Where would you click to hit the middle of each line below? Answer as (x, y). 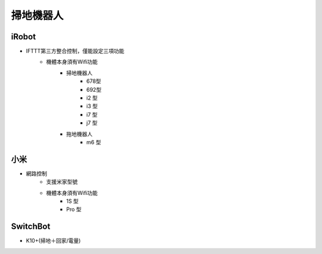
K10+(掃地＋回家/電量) (53, 241)
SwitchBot (31, 227)
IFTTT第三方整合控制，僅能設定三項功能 (75, 51)
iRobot (23, 37)
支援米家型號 (62, 182)
